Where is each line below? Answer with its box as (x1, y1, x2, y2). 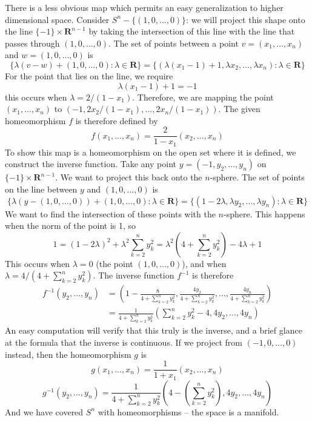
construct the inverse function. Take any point (5, 157, 176, 170)
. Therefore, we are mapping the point (132, 90, 274, 103)
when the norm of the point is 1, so (5, 219, 136, 232)
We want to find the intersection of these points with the (5, 207, 216, 220)
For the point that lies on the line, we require (5, 69, 173, 82)
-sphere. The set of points (210, 171, 305, 183)
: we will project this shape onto (186, 13, 305, 25)
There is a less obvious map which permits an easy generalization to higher (5, 1, 284, 13)
